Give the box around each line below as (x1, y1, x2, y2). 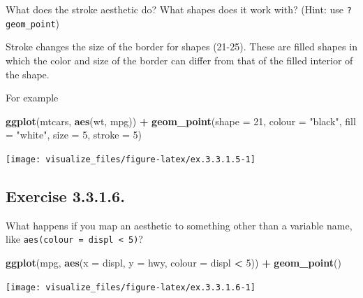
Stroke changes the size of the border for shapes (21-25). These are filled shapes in (6, 39, 357, 54)
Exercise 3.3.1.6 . (6, 185, 125, 206)
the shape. (6, 66, 50, 81)
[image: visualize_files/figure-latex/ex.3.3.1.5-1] (6, 154, 255, 164)
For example (6, 90, 59, 105)
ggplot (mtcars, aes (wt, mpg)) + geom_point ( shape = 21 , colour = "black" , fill (6, 113, 356, 128)
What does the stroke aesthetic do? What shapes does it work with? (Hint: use (6, 2, 343, 16)
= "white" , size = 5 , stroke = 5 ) (6, 127, 142, 142)
